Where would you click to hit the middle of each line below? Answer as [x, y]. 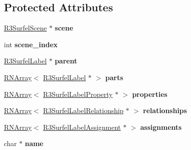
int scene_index [31, 44]
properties [150, 94]
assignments [161, 127]
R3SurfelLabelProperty [78, 94]
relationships [165, 110]
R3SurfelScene [25, 28]
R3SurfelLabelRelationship [83, 110]
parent [66, 61]
